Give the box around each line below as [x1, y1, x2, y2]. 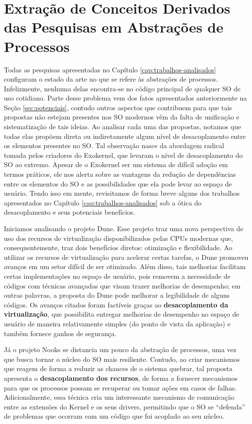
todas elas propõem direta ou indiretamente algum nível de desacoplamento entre [4, 131, 246, 141]
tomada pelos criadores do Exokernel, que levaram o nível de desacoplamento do [4, 150, 243, 160]
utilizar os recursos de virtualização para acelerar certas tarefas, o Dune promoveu [4, 252, 249, 262]
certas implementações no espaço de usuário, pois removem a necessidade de [4, 271, 231, 281]
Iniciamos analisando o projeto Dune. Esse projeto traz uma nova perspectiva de [4, 223, 243, 233]
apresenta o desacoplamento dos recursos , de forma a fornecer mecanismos [4, 373, 238, 383]
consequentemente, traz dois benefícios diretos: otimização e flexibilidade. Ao [4, 242, 233, 253]
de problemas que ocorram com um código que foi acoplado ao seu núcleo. [4, 411, 224, 421]
